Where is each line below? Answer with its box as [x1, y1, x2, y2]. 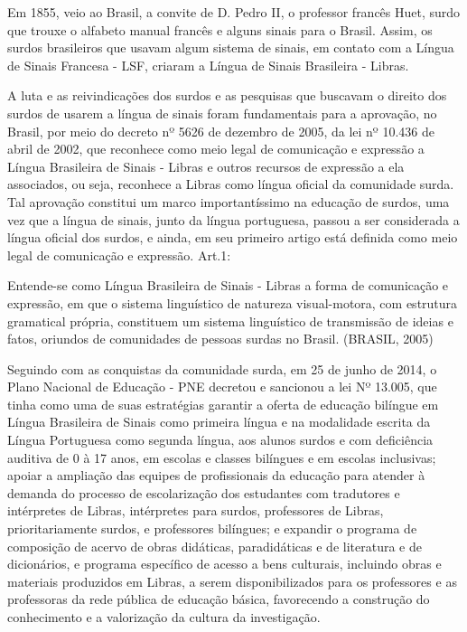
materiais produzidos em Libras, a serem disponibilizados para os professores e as [7, 571, 457, 590]
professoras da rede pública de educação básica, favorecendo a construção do [7, 590, 430, 608]
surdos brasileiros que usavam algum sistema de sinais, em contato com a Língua [7, 38, 454, 57]
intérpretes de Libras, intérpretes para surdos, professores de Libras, [7, 501, 384, 520]
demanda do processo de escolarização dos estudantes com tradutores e [7, 483, 400, 502]
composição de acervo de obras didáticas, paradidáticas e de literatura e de [7, 536, 422, 555]
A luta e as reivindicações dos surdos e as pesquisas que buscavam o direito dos [7, 86, 447, 105]
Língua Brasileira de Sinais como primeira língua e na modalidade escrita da [7, 412, 431, 431]
